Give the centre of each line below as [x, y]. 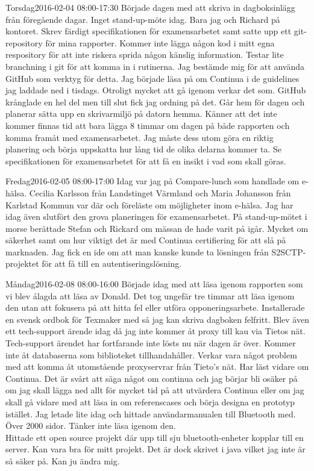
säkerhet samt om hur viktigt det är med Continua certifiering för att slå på [146, 240]
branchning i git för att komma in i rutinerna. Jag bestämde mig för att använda [155, 66]
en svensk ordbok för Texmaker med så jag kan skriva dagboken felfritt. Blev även [157, 319]
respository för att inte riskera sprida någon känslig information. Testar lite [145, 55]
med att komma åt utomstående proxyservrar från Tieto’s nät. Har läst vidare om [157, 367]
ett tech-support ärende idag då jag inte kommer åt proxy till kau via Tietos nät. [155, 331]
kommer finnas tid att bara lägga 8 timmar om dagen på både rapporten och [148, 125]
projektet [22, 264]
